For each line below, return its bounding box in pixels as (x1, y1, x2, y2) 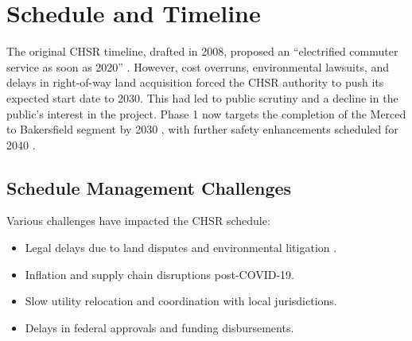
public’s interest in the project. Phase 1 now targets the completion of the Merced (6, 105, 406, 122)
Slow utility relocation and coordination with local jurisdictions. (25, 293, 337, 309)
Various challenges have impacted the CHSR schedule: (6, 212, 270, 229)
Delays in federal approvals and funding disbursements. (25, 319, 294, 335)
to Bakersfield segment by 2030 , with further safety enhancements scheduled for (6, 121, 398, 138)
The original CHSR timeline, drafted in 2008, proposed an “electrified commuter (6, 43, 398, 60)
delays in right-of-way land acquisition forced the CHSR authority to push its (6, 74, 384, 91)
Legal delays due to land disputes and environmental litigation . (25, 239, 337, 256)
